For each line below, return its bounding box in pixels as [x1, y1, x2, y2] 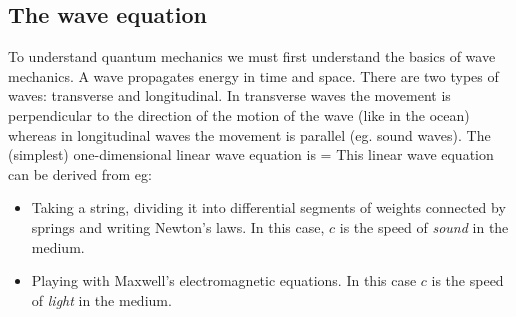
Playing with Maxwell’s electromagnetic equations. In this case [31, 270, 417, 291]
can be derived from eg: [8, 163, 152, 184]
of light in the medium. [31, 289, 172, 310]
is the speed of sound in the [339, 216, 509, 237]
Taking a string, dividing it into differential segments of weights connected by [31, 197, 506, 218]
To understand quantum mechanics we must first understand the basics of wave [8, 46, 496, 67]
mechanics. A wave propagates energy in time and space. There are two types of [8, 65, 499, 86]
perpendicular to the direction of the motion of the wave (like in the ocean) [8, 104, 470, 125]
